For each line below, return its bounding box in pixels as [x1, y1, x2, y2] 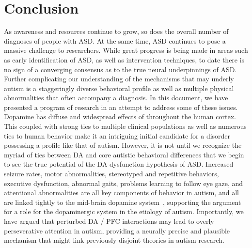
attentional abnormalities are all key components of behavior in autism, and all [4, 187, 239, 198]
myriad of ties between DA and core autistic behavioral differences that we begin [4, 149, 244, 159]
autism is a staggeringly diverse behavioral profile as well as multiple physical [4, 83, 234, 93]
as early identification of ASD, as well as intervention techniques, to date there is [4, 54, 245, 64]
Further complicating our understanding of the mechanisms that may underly [4, 74, 234, 84]
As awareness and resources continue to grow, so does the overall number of [4, 26, 229, 36]
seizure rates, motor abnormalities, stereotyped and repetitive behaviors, [4, 169, 219, 179]
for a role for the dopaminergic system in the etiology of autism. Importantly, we [4, 206, 244, 217]
